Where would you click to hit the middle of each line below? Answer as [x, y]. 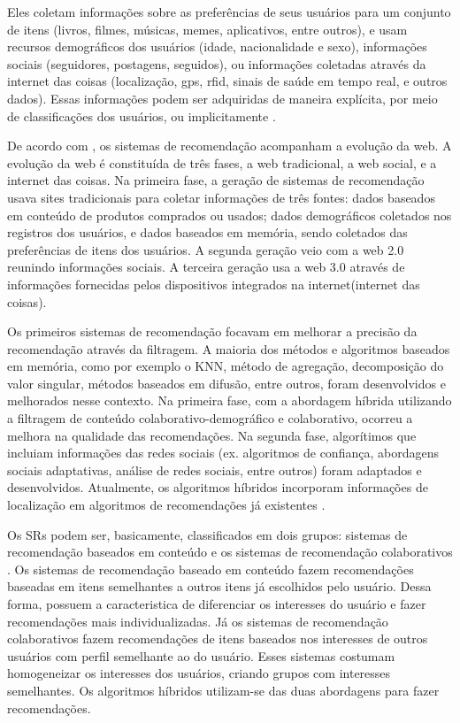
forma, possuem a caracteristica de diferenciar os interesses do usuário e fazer [217, 604]
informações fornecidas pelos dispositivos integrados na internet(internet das [214, 284]
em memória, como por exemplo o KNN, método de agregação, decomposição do [226, 366]
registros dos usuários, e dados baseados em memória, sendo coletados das [207, 232]
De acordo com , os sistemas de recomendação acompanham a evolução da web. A [230, 146]
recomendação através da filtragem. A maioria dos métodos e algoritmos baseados [229, 348]
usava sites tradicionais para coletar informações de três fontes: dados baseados [221, 197]
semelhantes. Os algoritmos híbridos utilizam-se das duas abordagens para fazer [223, 690]
